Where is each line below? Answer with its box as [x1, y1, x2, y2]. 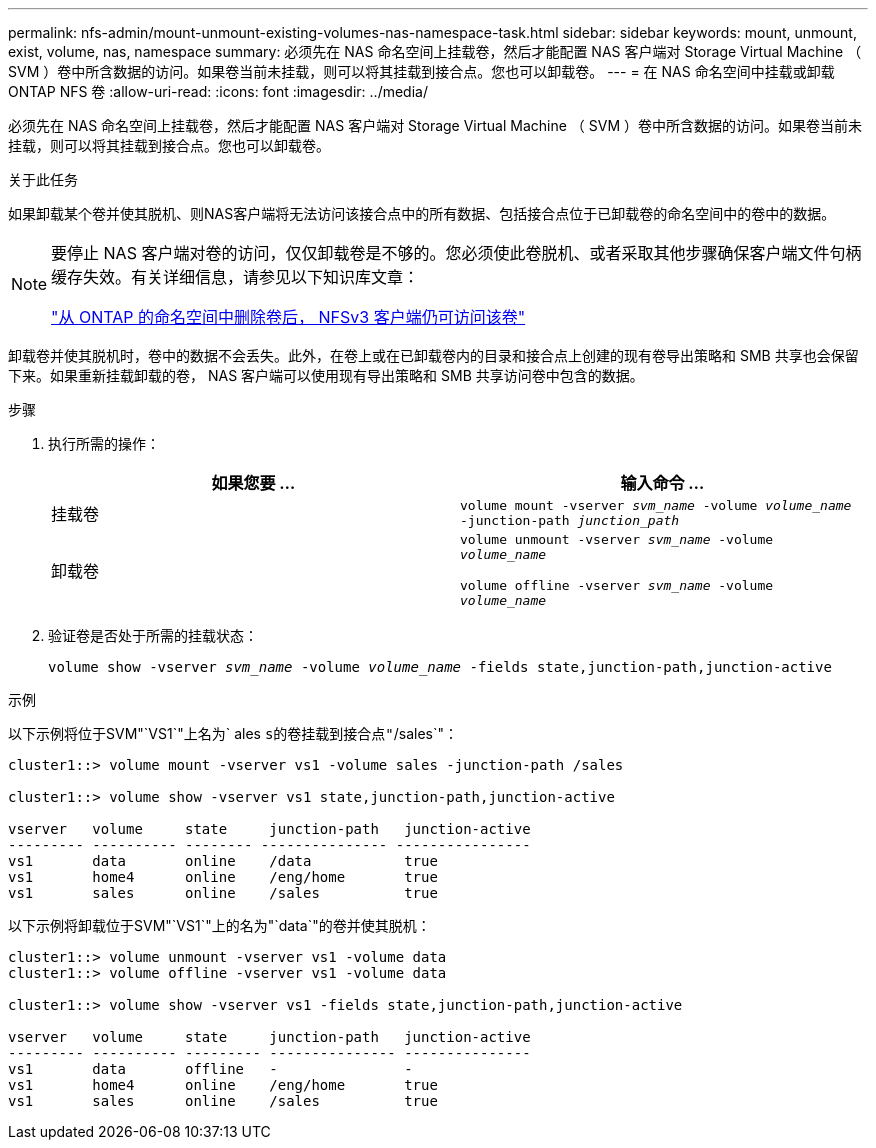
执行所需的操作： [48, 435, 160, 452]
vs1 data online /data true [8, 853, 438, 869]
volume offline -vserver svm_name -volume [460, 578, 774, 593]
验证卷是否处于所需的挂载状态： [48, 627, 258, 644]
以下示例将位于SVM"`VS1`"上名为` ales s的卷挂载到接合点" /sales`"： [8, 725, 459, 742]
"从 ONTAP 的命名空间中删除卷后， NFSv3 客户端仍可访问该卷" [51, 307, 526, 327]
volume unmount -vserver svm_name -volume [460, 532, 774, 547]
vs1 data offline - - [8, 1061, 413, 1077]
